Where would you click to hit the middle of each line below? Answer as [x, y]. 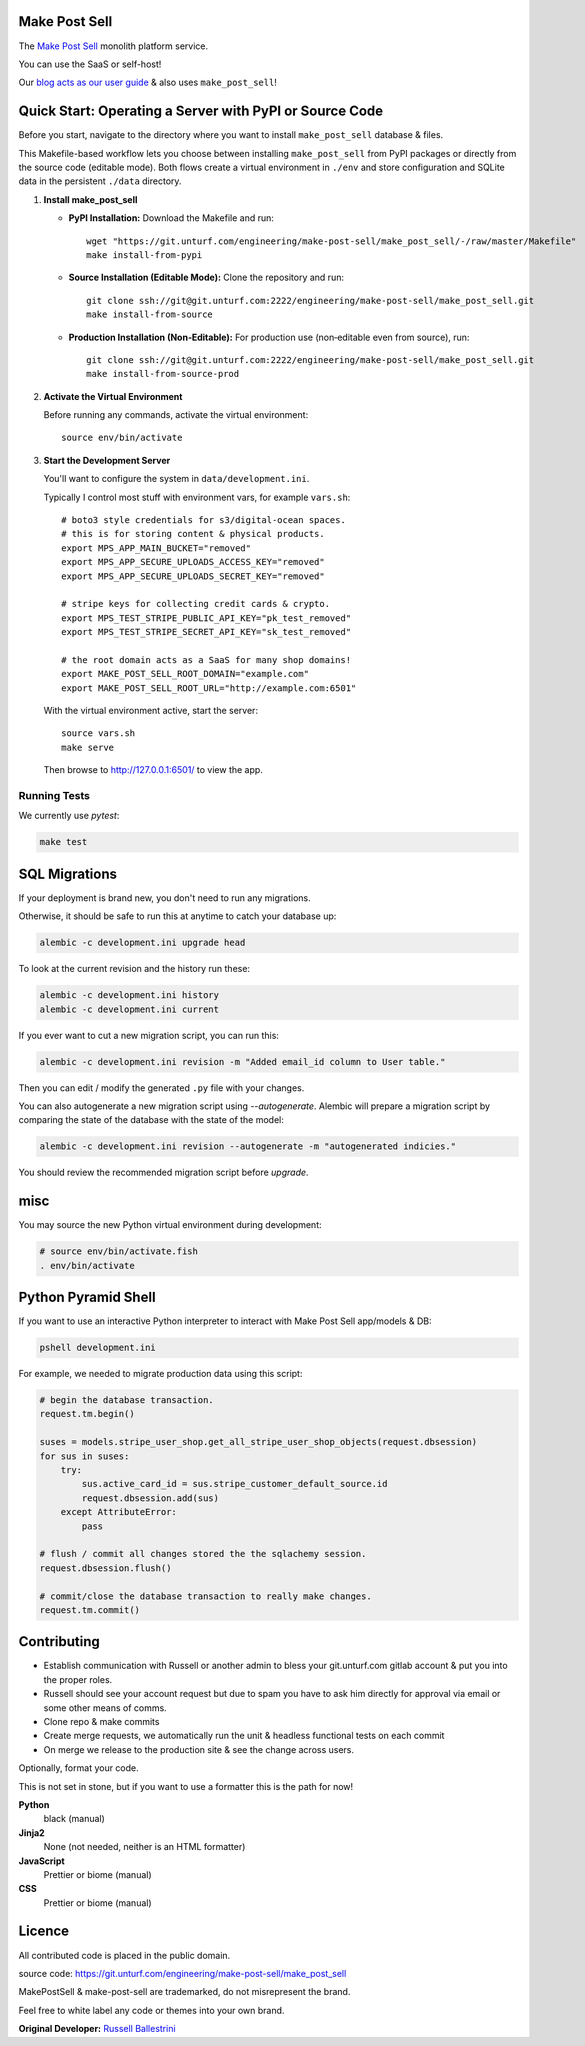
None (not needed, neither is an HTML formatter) [144, 1847]
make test [63, 842]
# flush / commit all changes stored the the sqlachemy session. [203, 1554]
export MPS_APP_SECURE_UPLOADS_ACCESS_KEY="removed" [193, 562]
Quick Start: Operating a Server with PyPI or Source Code [201, 111]
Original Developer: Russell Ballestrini [97, 2029]
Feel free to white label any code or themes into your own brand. [151, 2010]
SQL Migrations [67, 873]
